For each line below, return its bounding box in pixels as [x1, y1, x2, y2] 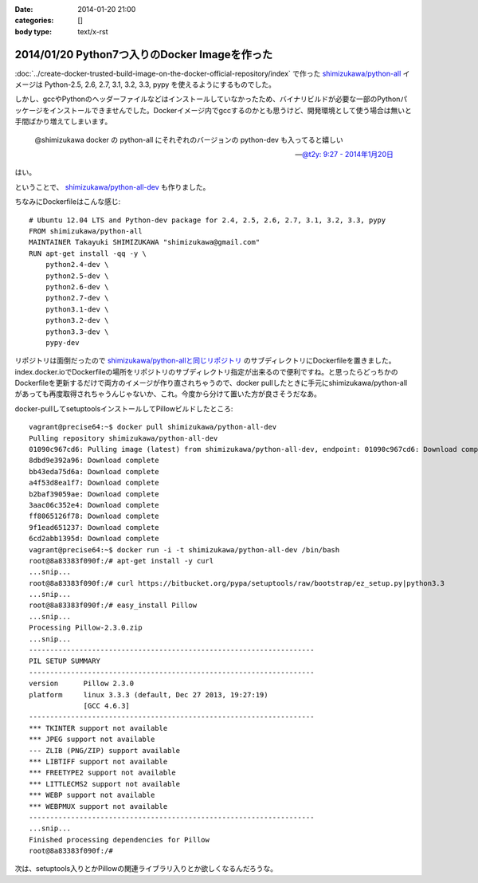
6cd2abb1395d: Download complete [29, 534, 159, 544]
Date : [14, 5, 33, 14]
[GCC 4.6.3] [83, 701, 131, 710]
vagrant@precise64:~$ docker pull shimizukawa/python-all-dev [29, 422, 277, 432]
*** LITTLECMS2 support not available [29, 779, 181, 788]
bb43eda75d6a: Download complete [29, 467, 159, 476]
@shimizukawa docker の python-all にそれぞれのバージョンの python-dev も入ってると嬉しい [34, 135, 343, 144]
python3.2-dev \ [45, 316, 109, 325]
